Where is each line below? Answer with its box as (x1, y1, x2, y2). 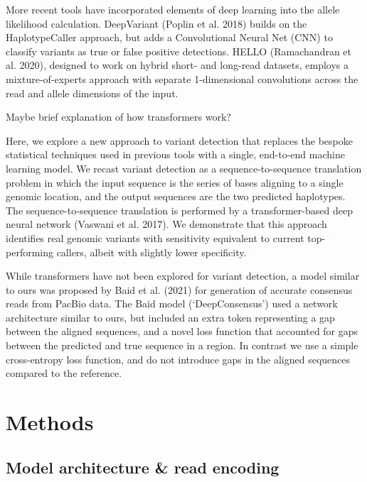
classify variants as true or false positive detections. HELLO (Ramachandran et (6, 43, 352, 58)
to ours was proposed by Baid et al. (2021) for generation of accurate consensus (6, 282, 353, 297)
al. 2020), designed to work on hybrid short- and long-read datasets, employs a (6, 57, 349, 72)
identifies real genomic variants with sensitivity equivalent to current (6, 230, 304, 245)
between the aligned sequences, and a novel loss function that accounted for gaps (6, 324, 358, 339)
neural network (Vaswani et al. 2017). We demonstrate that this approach (6, 217, 327, 231)
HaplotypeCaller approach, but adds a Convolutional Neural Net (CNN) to (6, 30, 333, 45)
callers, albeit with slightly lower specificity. (56, 244, 247, 259)
